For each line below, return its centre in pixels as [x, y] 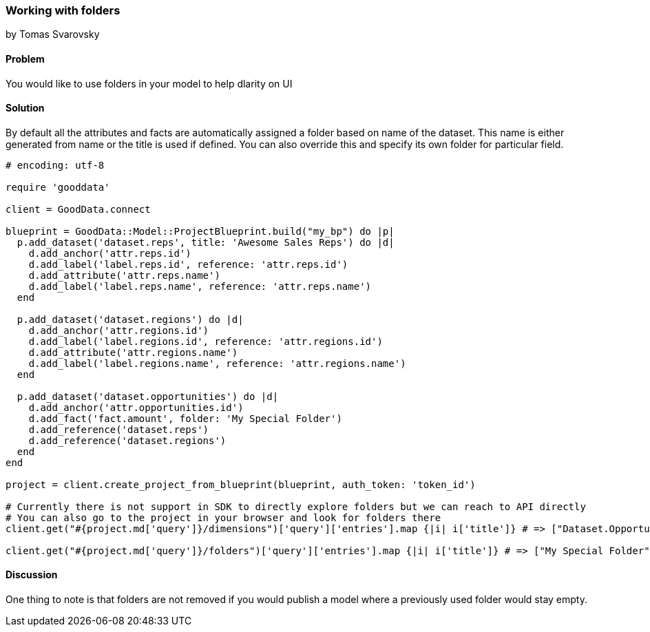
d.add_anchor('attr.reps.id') [110, 253]
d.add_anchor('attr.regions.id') [119, 330]
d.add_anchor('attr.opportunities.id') [136, 407]
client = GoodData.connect [78, 209]
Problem [25, 59]
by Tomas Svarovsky [53, 34]
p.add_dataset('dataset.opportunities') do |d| [148, 396]
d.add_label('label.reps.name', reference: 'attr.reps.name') [200, 286]
